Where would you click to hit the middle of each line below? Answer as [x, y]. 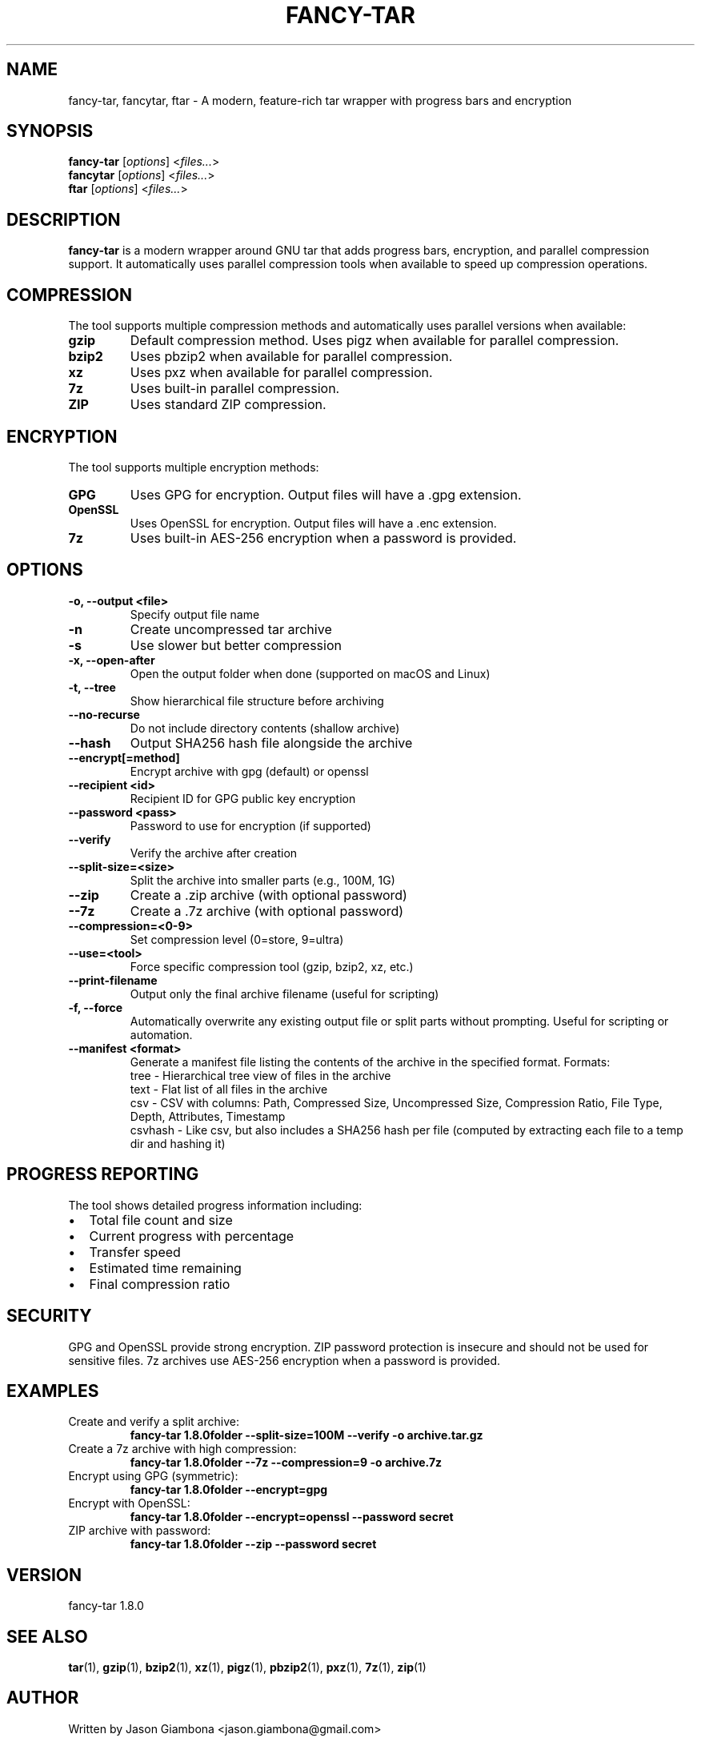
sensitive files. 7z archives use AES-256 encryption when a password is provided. [284, 1360]
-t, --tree [92, 687]
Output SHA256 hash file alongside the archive [271, 743]
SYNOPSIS [50, 131]
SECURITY [49, 1316]
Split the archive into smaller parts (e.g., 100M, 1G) [262, 880]
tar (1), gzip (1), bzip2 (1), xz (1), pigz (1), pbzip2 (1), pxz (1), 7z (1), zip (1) [247, 1668]
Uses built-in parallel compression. [235, 389]
